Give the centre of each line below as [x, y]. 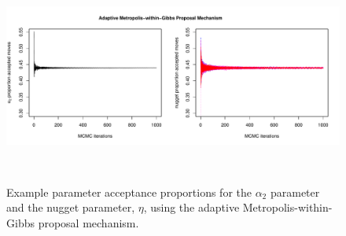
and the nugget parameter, [71, 207]
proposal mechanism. [88, 222]
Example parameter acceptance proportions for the [129, 192]
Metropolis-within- [287, 207]
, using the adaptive [191, 207]
